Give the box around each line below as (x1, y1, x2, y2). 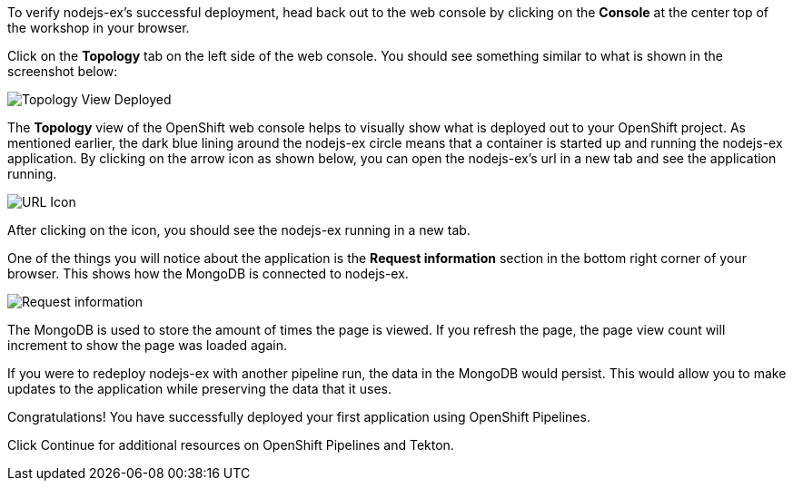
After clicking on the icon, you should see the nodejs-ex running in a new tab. (7, 222, 471, 238)
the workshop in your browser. (7, 20, 190, 35)
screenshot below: (7, 63, 118, 79)
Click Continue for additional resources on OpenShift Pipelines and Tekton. (7, 437, 454, 453)
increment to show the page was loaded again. (7, 337, 287, 353)
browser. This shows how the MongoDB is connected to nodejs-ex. (7, 266, 409, 281)
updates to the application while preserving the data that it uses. (7, 381, 392, 396)
